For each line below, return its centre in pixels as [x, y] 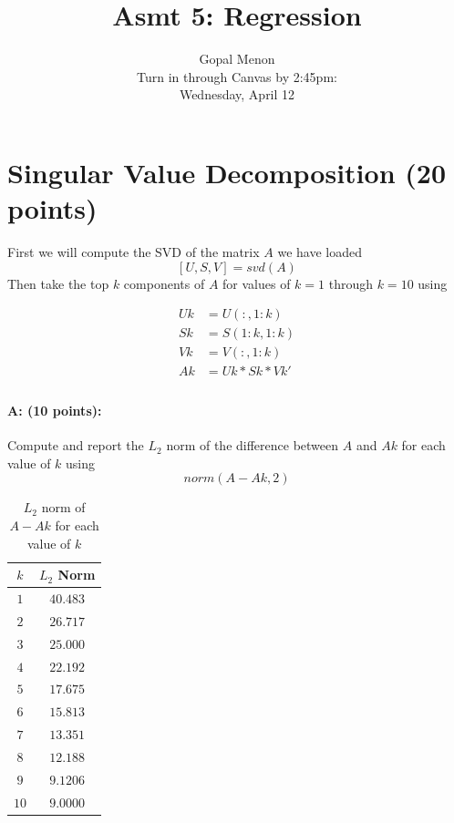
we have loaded [320, 252]
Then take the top [58, 283]
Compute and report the [76, 445]
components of [164, 283]
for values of [257, 283]
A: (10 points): [55, 410]
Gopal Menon [237, 59]
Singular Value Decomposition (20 [227, 172]
